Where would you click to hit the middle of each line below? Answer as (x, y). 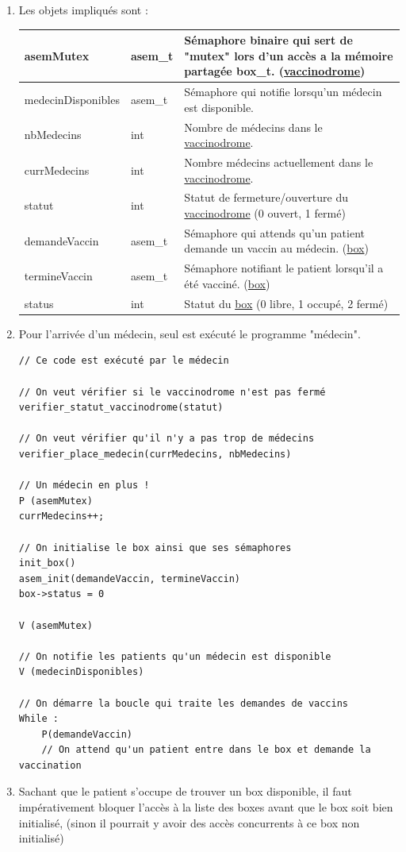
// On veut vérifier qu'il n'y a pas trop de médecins (167, 439)
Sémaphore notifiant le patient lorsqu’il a (284, 268)
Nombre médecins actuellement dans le (279, 162)
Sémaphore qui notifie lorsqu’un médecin (283, 92)
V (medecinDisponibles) (81, 672)
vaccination (50, 765)
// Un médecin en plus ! (84, 486)
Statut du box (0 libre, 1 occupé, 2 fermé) (286, 303)
